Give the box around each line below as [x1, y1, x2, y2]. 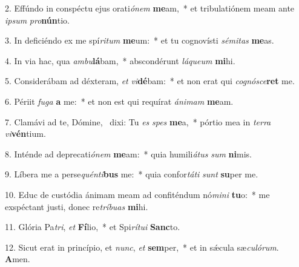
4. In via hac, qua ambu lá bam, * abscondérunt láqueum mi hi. [5, 54, 235, 67]
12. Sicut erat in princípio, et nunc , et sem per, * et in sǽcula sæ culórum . [5, 240, 279, 253]
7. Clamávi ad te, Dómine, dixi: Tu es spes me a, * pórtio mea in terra [5, 115, 271, 128]
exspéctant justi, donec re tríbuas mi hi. [5, 200, 148, 213]
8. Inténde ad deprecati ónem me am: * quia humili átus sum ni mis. [5, 147, 252, 160]
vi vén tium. [5, 127, 46, 140]
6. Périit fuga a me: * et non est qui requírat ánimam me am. [5, 94, 234, 107]
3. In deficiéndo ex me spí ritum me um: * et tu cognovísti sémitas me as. [5, 34, 274, 47]
